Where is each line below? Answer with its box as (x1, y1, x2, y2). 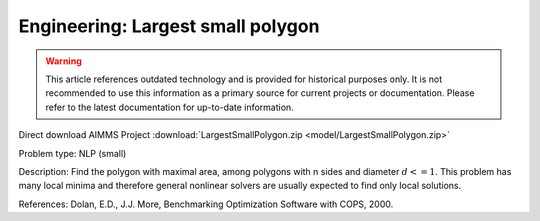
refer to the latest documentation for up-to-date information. (45, 101, 294, 113)
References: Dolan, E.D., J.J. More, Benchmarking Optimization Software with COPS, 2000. (18, 198, 394, 210)
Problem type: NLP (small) (18, 147, 127, 159)
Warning (45, 55, 82, 67)
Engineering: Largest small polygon (18, 15, 320, 37)
